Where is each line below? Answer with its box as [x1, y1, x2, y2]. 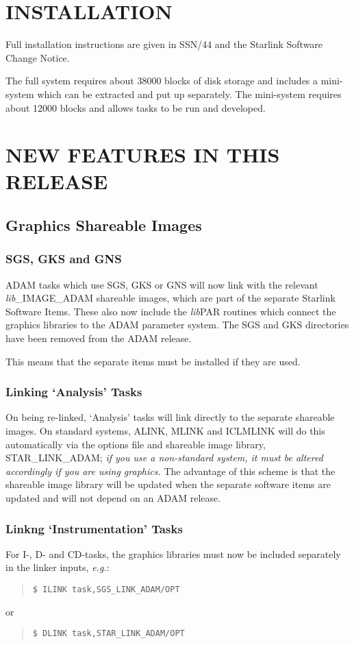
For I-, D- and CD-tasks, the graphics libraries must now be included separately [5, 546, 341, 561]
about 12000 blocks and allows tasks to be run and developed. [5, 100, 266, 114]
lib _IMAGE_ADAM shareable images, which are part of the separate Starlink [5, 291, 336, 305]
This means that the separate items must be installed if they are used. [5, 354, 301, 368]
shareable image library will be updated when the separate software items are [5, 477, 331, 491]
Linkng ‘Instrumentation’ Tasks [5, 520, 183, 537]
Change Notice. [5, 50, 70, 64]
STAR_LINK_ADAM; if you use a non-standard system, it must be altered [5, 450, 323, 465]
